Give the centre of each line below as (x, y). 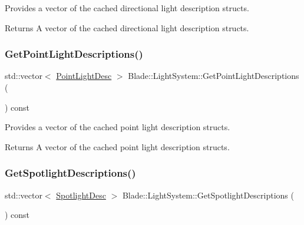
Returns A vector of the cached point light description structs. (117, 146)
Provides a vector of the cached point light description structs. (118, 127)
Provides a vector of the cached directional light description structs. (127, 8)
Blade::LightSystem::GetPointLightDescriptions (214, 76)
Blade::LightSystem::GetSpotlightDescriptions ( (208, 195)
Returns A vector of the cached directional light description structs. (127, 27)
